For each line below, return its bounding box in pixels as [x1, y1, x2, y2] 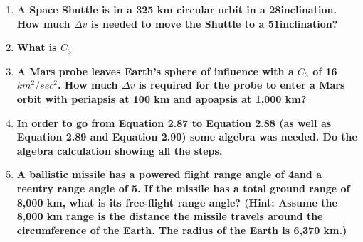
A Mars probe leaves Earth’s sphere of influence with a [16, 63, 294, 78]
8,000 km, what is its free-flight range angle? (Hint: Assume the [16, 194, 337, 209]
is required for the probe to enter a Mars [138, 77, 345, 92]
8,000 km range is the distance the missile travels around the [16, 209, 323, 224]
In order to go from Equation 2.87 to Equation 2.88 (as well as [16, 115, 332, 130]
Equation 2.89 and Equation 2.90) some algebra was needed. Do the [16, 129, 357, 144]
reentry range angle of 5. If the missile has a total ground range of [16, 180, 350, 195]
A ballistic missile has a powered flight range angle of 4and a [16, 167, 322, 182]
